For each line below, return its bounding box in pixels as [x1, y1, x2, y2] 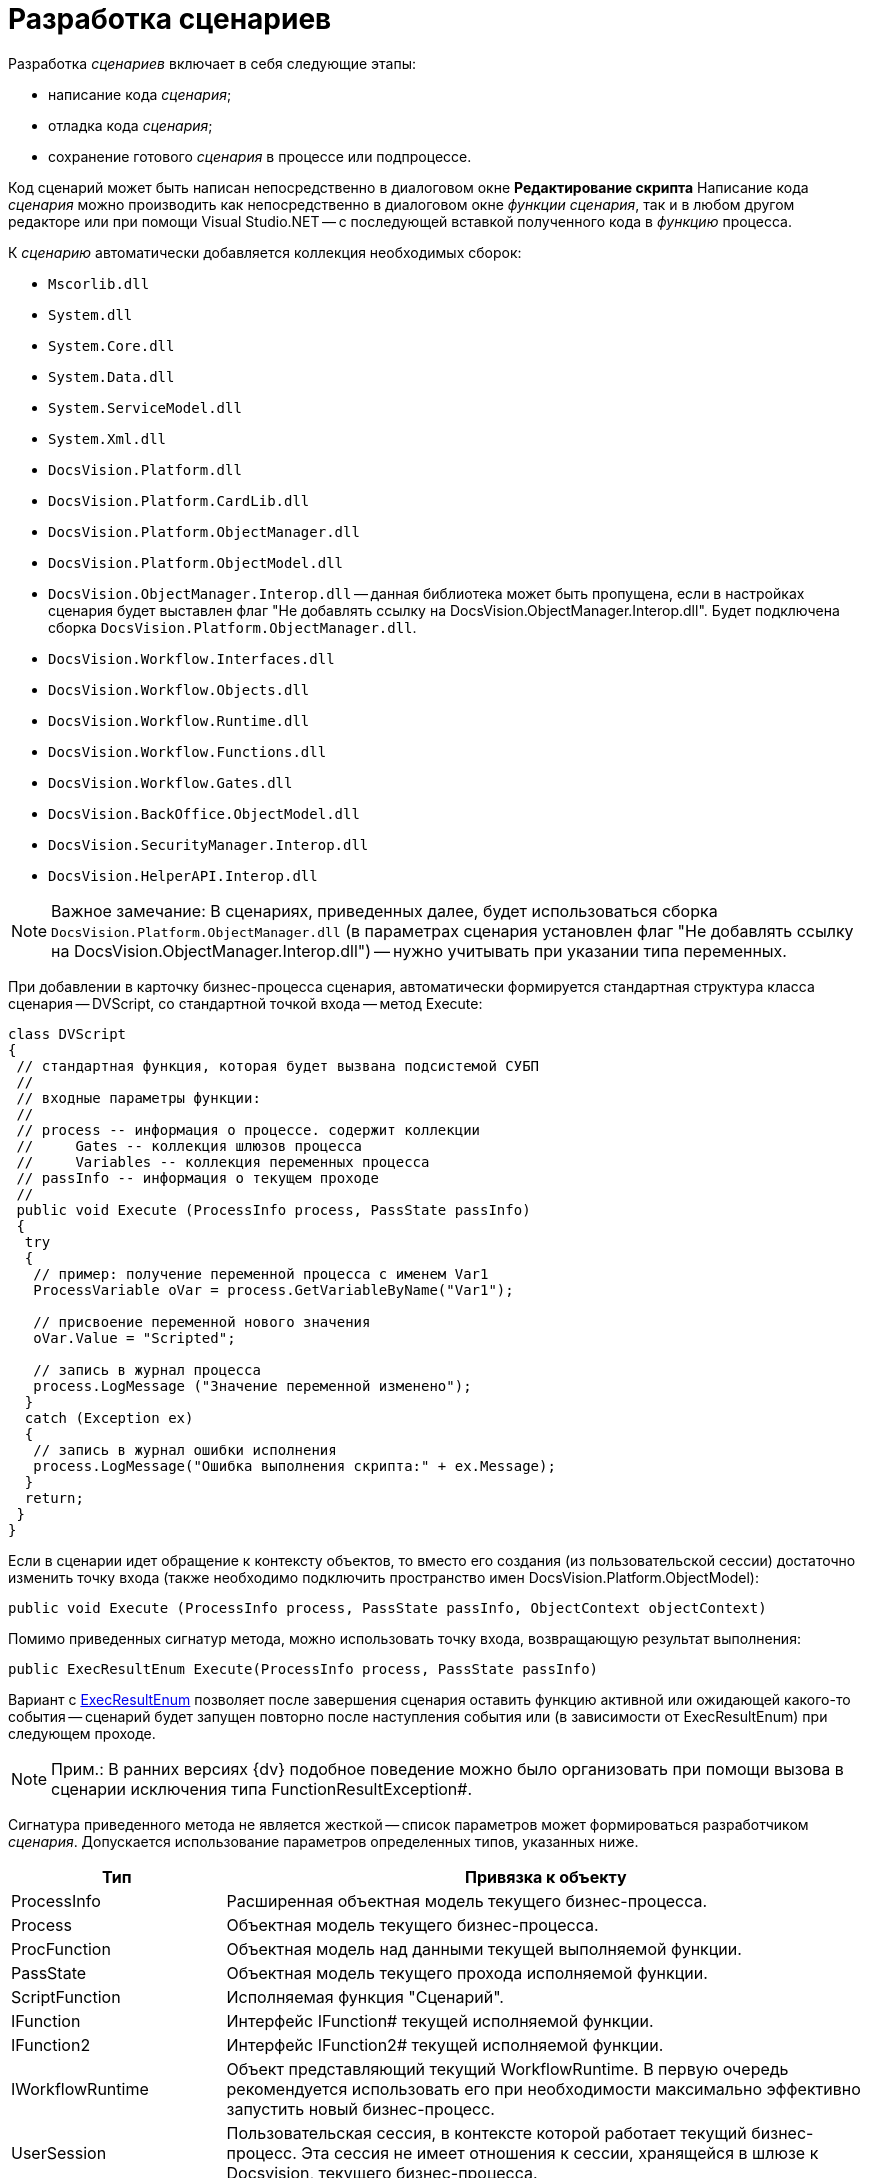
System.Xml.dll [48, 430, 167, 447]
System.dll [48, 306, 133, 323]
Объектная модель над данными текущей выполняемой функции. [226, 1938, 742, 1959]
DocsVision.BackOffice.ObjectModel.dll [48, 805, 360, 822]
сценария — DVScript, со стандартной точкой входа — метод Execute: [8, 994, 483, 1012]
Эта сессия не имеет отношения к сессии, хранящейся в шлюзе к [301, 2142, 819, 2163]
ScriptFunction [11, 1986, 121, 2007]
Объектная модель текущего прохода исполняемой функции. [226, 1962, 708, 1983]
